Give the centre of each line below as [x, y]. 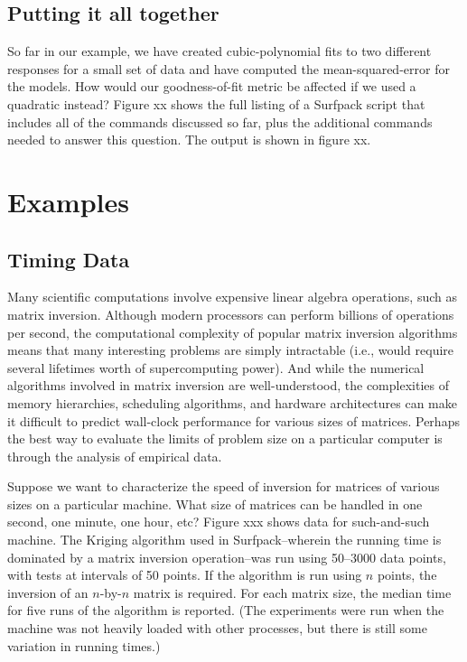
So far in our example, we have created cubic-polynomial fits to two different [219, 51]
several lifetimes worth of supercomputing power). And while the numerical [216, 367]
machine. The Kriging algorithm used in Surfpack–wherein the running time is [224, 540]
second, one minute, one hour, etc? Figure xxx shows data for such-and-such [219, 522]
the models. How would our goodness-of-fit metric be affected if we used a [212, 86]
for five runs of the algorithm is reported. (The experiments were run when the [226, 610]
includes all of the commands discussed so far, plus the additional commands [220, 121]
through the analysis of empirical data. [115, 456]
